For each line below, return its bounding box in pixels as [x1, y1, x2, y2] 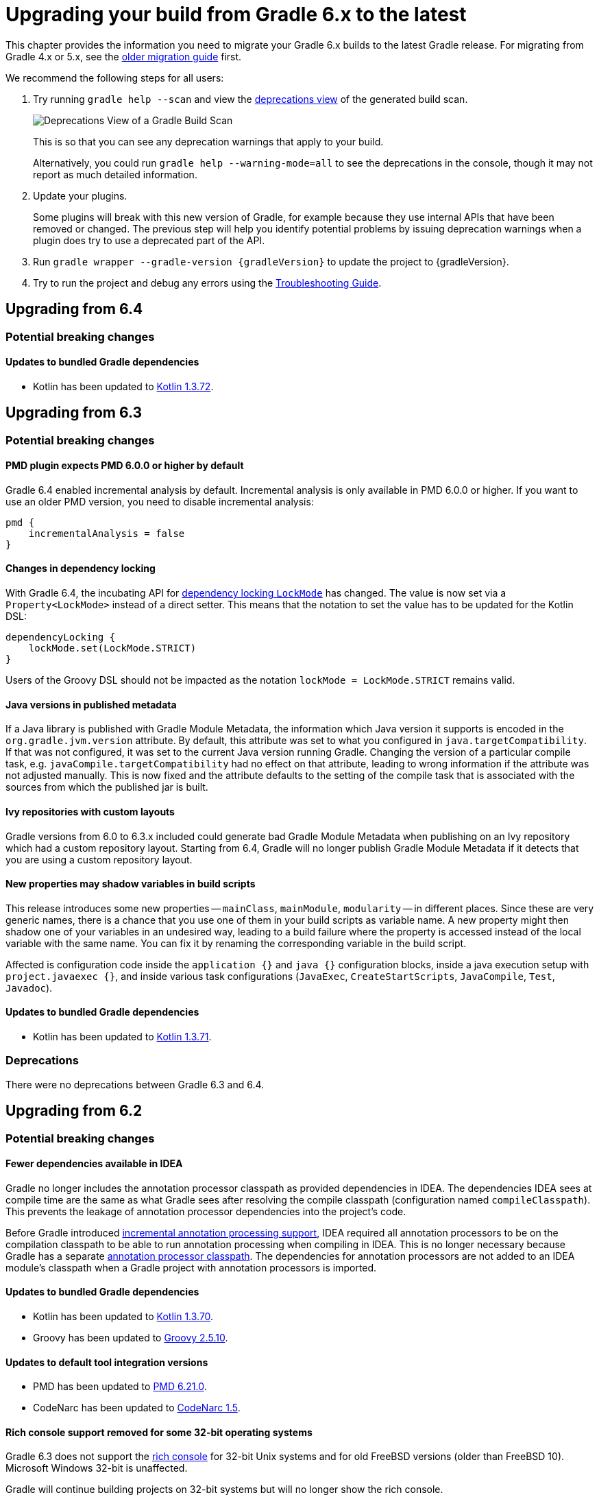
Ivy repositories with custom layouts [5, 805, 175, 817]
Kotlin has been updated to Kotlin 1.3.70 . [33, 1311, 214, 1322]
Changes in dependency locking [5, 562, 156, 575]
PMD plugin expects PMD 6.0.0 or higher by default [5, 459, 244, 472]
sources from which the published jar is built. [5, 781, 208, 793]
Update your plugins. [33, 189, 127, 202]
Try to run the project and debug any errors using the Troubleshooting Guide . [33, 276, 382, 289]
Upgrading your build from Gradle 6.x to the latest [5, 3, 467, 26]
